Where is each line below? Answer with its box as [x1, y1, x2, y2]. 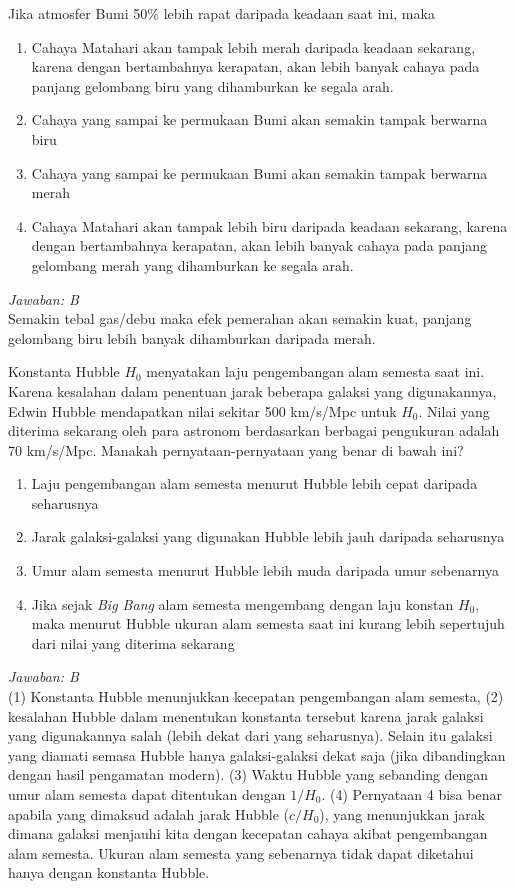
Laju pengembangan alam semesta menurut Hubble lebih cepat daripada [31, 473, 478, 494]
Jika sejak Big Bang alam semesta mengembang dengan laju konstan [31, 593, 454, 614]
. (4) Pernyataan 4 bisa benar [321, 784, 502, 804]
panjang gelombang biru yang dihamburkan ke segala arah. [31, 75, 394, 96]
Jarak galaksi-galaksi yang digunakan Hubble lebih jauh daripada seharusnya [31, 526, 505, 547]
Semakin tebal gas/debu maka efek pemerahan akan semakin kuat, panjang [8, 308, 472, 329]
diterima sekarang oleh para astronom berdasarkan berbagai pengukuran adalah [8, 420, 500, 441]
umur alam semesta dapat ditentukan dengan [8, 784, 286, 804]
